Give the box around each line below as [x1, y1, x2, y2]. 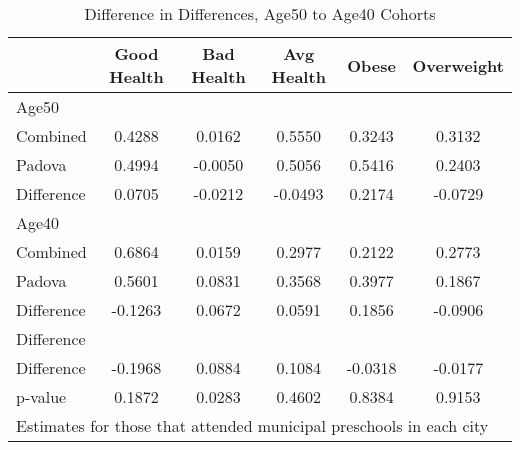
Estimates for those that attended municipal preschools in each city [16, 414, 489, 437]
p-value [16, 385, 67, 408]
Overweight [412, 53, 504, 77]
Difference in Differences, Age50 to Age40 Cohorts [84, 2, 436, 25]
